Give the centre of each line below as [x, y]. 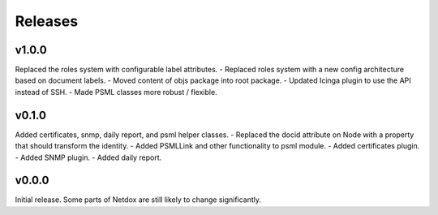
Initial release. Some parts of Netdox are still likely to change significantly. [138, 200]
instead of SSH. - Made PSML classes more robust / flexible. [116, 92]
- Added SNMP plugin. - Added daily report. [88, 157]
